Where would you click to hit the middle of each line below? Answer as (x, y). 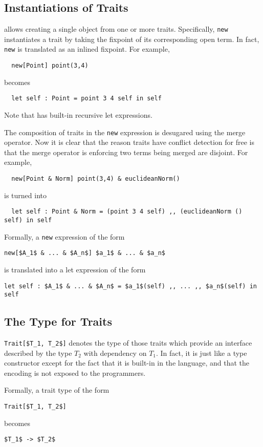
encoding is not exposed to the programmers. (75, 372)
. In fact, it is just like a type (202, 353)
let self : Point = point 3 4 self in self (86, 99)
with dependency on (115, 353)
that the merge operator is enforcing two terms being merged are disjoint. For (126, 152)
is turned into (25, 195)
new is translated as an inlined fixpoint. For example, (87, 49)
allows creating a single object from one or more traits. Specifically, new (116, 29)
